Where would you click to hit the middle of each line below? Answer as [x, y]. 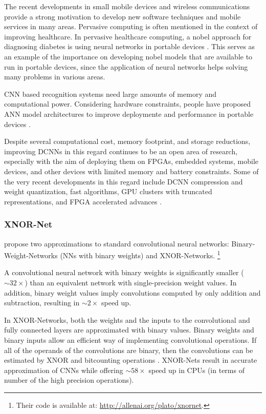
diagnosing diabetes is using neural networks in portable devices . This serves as [130, 46]
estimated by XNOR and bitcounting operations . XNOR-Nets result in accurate [131, 360]
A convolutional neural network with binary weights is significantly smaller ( [124, 272]
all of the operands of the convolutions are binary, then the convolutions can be [129, 350]
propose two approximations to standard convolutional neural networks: [117, 243]
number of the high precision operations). [69, 380]
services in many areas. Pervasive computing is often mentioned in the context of [131, 26]
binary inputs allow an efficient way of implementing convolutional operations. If [130, 339]
